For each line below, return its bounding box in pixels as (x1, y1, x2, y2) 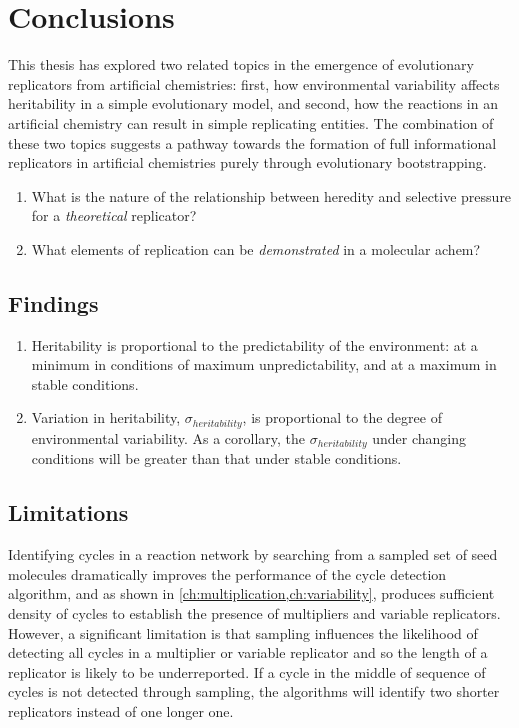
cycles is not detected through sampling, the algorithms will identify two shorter (8, 681, 500, 702)
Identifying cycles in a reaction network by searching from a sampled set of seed (8, 544, 498, 565)
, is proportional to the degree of (242, 407, 442, 428)
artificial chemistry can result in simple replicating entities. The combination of (8, 112, 494, 133)
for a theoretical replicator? (31, 205, 197, 226)
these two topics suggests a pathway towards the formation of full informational (8, 132, 497, 153)
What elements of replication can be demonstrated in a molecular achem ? (31, 238, 481, 259)
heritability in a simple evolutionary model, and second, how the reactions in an (8, 93, 498, 114)
